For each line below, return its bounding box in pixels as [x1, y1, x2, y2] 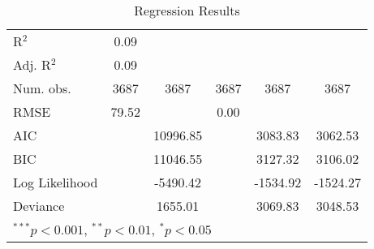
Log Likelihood [13, 173, 98, 191]
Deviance [13, 196, 65, 215]
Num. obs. [13, 79, 71, 97]
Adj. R [13, 55, 51, 74]
